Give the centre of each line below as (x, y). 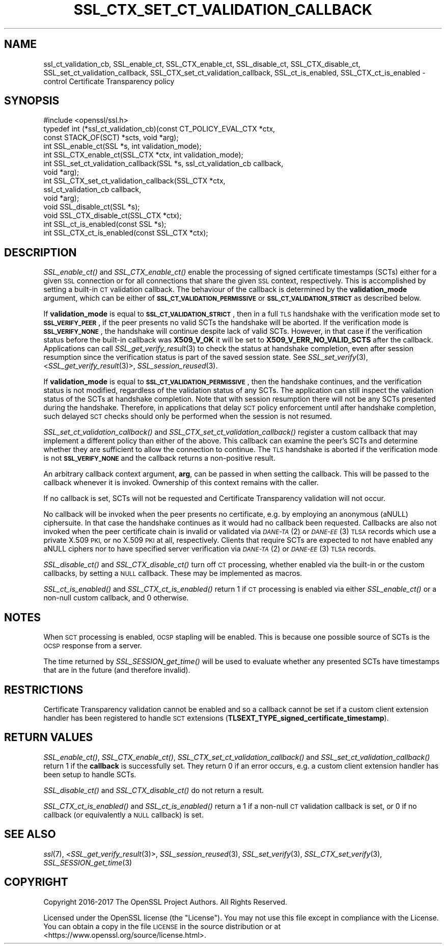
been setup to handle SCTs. (90, 774)
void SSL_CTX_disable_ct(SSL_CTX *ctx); (113, 216)
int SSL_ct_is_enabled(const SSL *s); (105, 224)
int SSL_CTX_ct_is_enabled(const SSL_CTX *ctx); (126, 233)
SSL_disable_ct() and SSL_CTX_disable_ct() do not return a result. (154, 790)
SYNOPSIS (32, 101)
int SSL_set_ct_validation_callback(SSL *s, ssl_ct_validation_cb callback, (163, 164)
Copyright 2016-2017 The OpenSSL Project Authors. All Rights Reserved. (165, 902)
